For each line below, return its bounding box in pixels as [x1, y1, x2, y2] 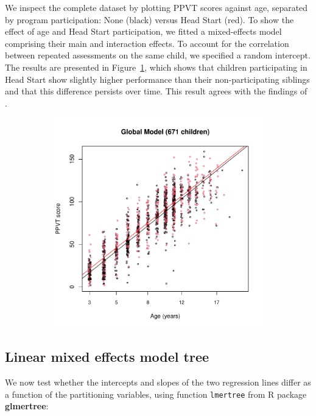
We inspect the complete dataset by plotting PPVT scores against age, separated [5, 1, 308, 13]
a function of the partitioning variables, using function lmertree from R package [5, 387, 307, 400]
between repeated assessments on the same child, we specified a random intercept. [5, 49, 311, 62]
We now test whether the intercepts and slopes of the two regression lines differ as [5, 376, 311, 389]
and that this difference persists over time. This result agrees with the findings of [5, 85, 307, 97]
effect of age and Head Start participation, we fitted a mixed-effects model [5, 25, 282, 38]
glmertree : [5, 400, 49, 412]
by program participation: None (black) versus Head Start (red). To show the [5, 13, 294, 26]
